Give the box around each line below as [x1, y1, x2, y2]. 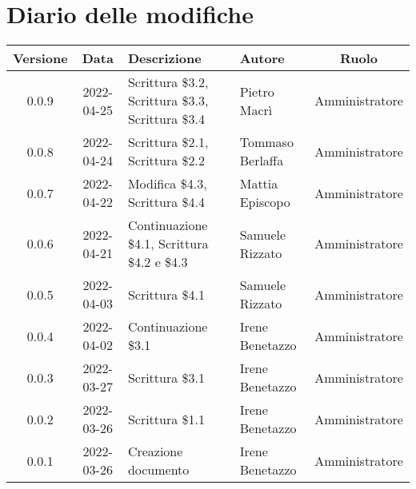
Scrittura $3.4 [127, 109, 206, 129]
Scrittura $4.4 [127, 193, 206, 212]
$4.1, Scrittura [127, 234, 209, 253]
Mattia [239, 174, 278, 193]
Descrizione [127, 49, 202, 68]
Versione [13, 49, 68, 68]
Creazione [127, 442, 183, 461]
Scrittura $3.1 [127, 368, 206, 387]
